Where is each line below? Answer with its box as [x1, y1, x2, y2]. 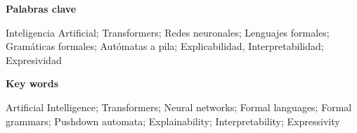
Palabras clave [6, 1, 77, 15]
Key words [6, 76, 59, 91]
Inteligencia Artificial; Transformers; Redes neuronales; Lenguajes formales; [6, 25, 330, 39]
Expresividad [6, 52, 62, 67]
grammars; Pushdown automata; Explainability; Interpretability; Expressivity [6, 113, 340, 128]
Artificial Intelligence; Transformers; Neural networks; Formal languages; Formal [6, 99, 352, 114]
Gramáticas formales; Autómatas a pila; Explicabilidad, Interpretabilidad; [6, 39, 324, 53]
